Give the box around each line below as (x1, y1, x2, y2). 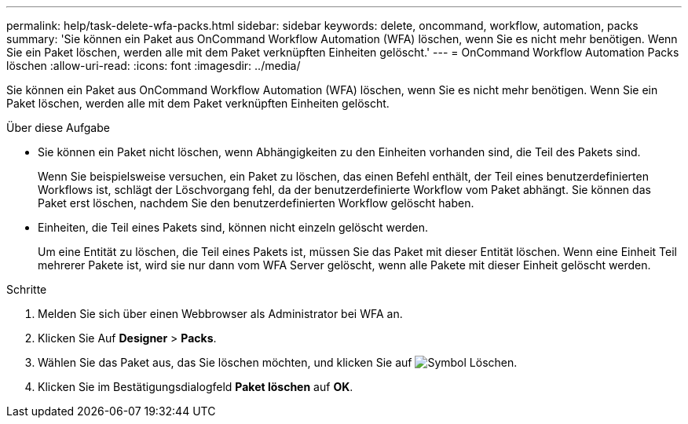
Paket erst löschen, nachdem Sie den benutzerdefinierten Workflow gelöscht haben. (38, 196, 474, 210)
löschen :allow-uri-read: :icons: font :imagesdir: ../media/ (6, 59, 301, 72)
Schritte (6, 283, 47, 296)
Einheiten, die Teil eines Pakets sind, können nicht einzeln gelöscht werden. (38, 221, 429, 234)
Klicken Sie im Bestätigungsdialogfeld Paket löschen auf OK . (38, 380, 353, 393)
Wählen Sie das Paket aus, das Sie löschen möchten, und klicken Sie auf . (38, 356, 518, 369)
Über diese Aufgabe (6, 121, 110, 134)
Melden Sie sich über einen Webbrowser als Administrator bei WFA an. (38, 307, 403, 320)
